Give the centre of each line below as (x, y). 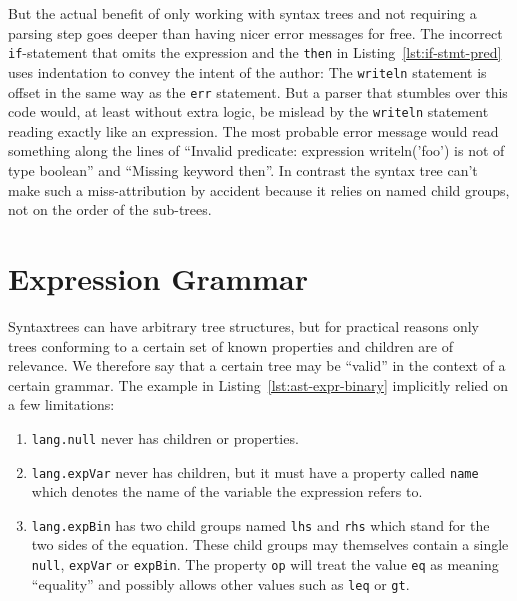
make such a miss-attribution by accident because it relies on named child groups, (259, 189)
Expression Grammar (158, 277)
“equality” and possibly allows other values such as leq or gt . (220, 583)
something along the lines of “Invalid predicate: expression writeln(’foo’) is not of (256, 150)
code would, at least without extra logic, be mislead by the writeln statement (248, 111)
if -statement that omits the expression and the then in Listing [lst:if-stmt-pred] (255, 52)
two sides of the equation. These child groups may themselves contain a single (270, 544)
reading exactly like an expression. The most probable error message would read (253, 130)
